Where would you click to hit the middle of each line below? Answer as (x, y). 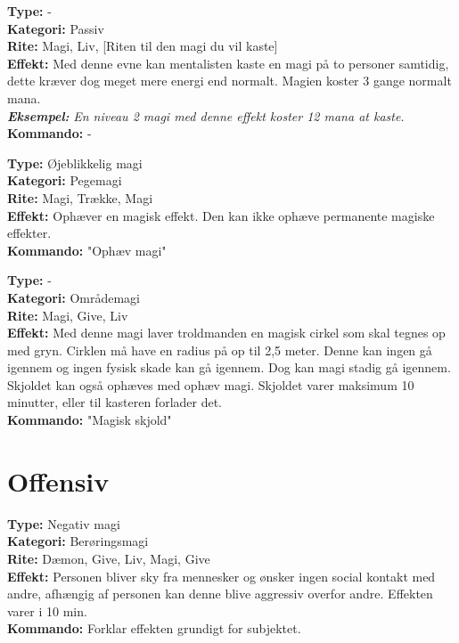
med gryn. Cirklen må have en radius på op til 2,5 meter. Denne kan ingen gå (220, 350)
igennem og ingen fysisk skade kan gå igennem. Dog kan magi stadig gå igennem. (229, 367)
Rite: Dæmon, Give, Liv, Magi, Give (109, 558)
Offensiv (58, 480)
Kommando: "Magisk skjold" (90, 420)
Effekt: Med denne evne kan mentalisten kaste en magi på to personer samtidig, (228, 63)
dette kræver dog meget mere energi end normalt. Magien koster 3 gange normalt (229, 81)
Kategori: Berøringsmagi (78, 541)
